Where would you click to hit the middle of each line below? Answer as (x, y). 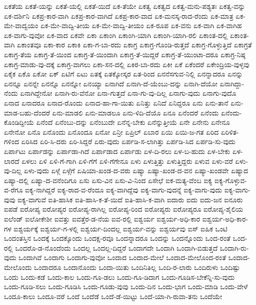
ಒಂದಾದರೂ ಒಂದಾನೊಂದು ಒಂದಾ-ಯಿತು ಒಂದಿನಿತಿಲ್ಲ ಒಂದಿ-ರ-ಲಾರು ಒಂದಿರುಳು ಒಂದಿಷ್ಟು (137, 267)
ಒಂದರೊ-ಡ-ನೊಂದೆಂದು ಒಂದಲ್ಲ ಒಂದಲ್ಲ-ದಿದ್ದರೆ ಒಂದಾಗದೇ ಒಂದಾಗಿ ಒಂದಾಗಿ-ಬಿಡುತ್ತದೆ (116, 248)
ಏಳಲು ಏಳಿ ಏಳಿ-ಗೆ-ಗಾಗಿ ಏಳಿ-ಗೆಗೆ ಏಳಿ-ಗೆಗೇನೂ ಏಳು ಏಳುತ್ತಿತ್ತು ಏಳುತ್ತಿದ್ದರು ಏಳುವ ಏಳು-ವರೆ (127, 161)
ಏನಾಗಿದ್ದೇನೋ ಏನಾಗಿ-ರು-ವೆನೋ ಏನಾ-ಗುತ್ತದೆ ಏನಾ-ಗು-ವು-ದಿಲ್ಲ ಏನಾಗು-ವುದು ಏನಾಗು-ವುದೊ (128, 93)
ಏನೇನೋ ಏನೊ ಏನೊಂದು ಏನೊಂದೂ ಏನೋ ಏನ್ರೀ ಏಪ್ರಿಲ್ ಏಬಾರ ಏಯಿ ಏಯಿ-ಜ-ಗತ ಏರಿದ (111, 132)
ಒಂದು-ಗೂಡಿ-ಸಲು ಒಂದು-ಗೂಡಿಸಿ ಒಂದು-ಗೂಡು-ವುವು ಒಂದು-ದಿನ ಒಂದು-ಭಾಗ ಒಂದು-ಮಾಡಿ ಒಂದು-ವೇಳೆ (126, 286)
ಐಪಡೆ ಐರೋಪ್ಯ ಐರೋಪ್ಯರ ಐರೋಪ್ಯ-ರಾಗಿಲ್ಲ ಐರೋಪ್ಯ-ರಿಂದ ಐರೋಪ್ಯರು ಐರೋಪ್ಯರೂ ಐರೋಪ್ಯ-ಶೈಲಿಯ (124, 209)
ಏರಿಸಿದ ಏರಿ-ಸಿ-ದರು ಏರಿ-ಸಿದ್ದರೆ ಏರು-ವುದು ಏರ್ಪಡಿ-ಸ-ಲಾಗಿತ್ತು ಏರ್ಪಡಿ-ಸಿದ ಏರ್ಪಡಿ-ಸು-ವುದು (128, 141)
